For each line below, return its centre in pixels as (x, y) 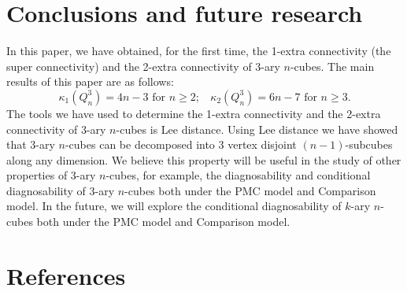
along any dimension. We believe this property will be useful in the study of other (204, 159)
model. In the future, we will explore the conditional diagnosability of (174, 206)
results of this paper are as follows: (90, 81)
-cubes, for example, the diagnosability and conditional (238, 175)
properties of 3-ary (51, 175)
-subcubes (369, 144)
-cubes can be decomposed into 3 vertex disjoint (181, 144)
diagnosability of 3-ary (61, 190)
